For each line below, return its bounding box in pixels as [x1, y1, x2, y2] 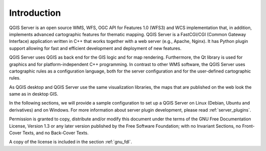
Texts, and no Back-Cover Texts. [22, 130, 89, 136]
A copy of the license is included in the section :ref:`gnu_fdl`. [9, 139, 133, 145]
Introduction [9, 7, 61, 18]
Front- [242, 123, 255, 129]
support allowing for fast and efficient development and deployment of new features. [9, 45, 182, 51]
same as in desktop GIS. [9, 91, 59, 97]
